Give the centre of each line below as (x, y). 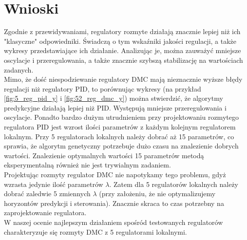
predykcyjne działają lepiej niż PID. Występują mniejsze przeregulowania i (115, 107)
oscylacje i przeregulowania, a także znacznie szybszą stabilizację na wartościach (123, 60)
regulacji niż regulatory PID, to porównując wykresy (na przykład (103, 88)
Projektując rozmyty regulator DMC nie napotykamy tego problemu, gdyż (115, 175)
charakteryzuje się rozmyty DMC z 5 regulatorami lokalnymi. (95, 231)
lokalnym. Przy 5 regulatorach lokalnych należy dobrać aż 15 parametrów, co (119, 136)
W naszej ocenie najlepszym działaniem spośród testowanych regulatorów (114, 222)
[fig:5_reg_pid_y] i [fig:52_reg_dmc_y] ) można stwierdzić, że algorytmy (114, 98)
